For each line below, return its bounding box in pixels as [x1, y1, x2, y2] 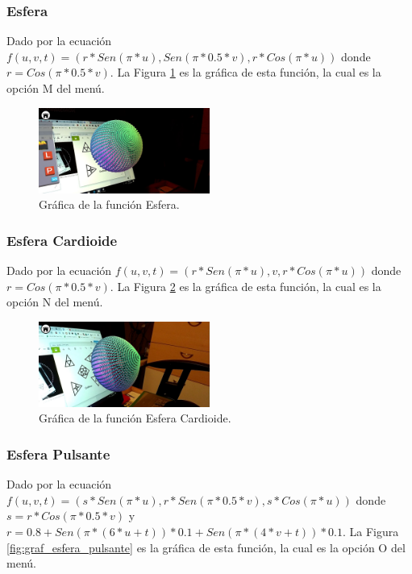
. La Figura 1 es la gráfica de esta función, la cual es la [110, 64, 381, 81]
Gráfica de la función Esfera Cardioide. [39, 410, 231, 426]
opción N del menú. [6, 293, 103, 310]
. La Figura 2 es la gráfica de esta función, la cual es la [110, 277, 381, 294]
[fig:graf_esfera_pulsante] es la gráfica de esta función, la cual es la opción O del [6, 539, 406, 555]
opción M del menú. [6, 80, 105, 96]
